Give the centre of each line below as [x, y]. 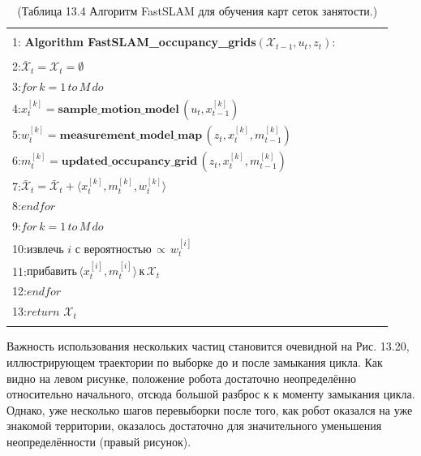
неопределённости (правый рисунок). [99, 442]
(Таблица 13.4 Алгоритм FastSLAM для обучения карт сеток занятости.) [198, 11]
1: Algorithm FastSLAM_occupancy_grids [134, 42]
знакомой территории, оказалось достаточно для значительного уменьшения [194, 426]
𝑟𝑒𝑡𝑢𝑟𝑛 [43, 313]
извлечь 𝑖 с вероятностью [89, 250]
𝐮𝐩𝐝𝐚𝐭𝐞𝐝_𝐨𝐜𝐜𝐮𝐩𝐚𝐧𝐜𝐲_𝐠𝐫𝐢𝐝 [129, 162]
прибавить [52, 272]
